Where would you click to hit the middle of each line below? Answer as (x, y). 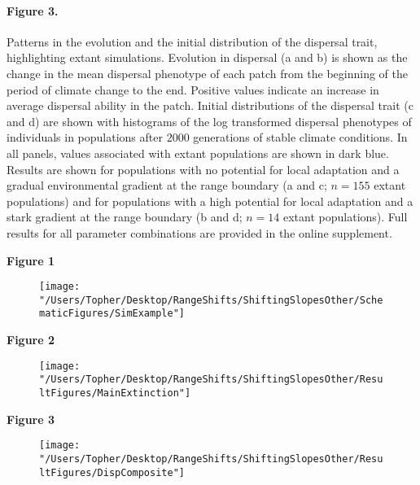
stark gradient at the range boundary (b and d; (125, 217)
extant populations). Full (346, 217)
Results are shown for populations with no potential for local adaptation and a (203, 169)
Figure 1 (31, 260)
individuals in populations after (85, 137)
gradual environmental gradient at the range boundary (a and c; (167, 185)
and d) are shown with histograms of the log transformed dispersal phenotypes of (209, 121)
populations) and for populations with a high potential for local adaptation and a (210, 201)
